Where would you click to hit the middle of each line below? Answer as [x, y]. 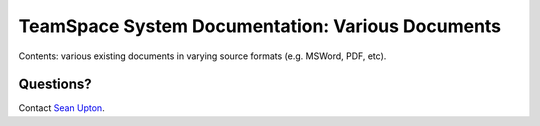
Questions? [55, 84]
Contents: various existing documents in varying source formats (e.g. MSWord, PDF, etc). [202, 56]
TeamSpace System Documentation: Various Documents [260, 26]
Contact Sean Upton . [61, 108]
